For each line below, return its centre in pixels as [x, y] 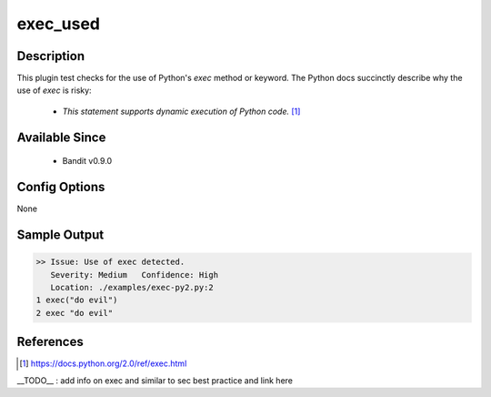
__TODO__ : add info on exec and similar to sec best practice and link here [155, 380]
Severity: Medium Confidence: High [134, 275]
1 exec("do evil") [77, 300]
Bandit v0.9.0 [87, 161]
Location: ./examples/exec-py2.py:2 [132, 287]
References [50, 342]
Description [51, 56]
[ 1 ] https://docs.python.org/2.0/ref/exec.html [103, 363]
